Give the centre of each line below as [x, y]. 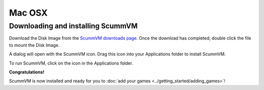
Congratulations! [27, 72]
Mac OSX [28, 13]
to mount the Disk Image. [34, 45]
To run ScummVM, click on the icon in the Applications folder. [71, 63]
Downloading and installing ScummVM [73, 26]
